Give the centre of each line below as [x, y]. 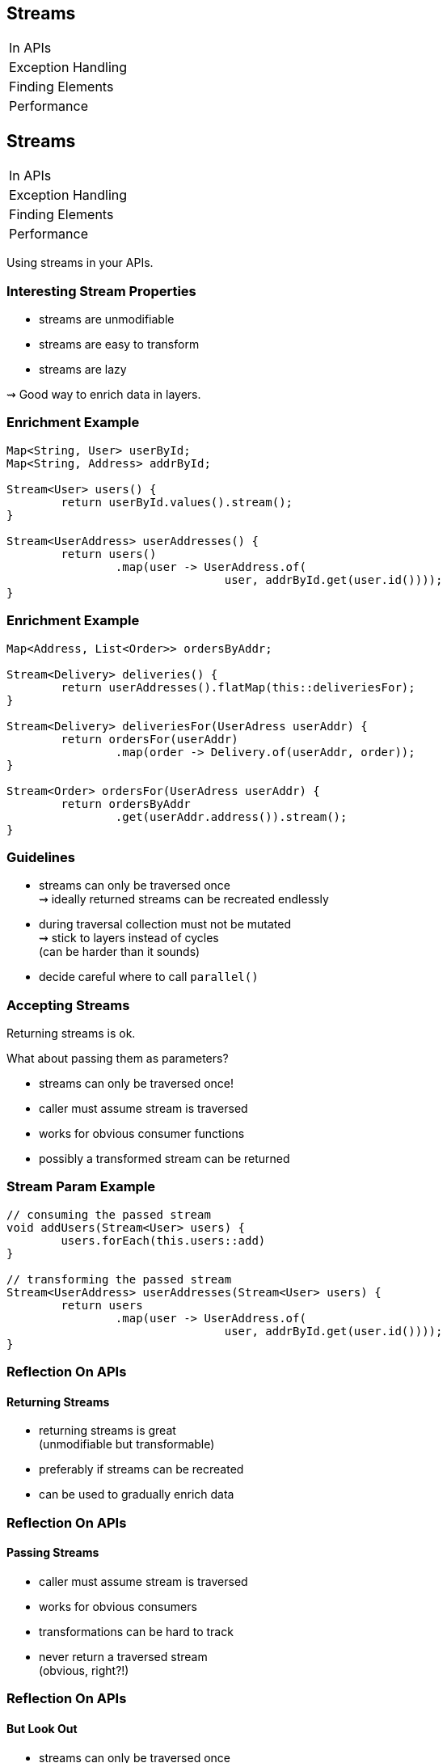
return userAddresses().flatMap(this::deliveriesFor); [238, 687]
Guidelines [41, 857]
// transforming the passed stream [119, 1279]
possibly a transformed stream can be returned [164, 1159]
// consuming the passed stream [109, 1214]
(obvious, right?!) [84, 1670]
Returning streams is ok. [71, 1034]
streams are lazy [83, 370]
